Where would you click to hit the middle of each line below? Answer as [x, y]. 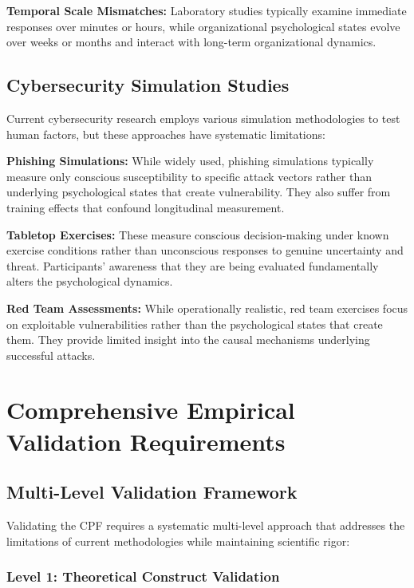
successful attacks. [51, 355]
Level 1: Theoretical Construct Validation [143, 576]
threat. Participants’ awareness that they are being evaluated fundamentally [193, 265]
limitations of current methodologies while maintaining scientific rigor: [178, 541]
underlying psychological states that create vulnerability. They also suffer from [199, 192]
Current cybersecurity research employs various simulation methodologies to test [203, 118]
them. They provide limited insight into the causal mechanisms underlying [188, 339]
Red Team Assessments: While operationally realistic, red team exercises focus [207, 308]
